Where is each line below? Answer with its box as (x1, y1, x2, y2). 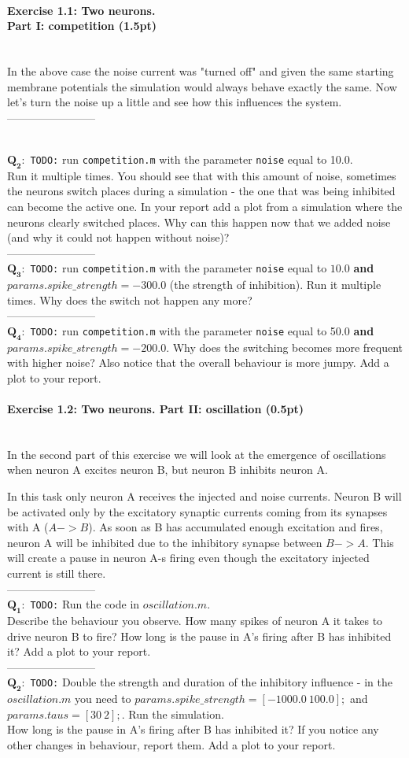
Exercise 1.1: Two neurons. (7, 2, 156, 18)
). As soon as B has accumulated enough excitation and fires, (88, 519, 383, 535)
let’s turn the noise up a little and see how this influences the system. (7, 94, 342, 110)
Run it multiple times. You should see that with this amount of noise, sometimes (7, 167, 396, 183)
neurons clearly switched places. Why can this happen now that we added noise (7, 213, 391, 230)
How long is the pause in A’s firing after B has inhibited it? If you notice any (7, 721, 379, 738)
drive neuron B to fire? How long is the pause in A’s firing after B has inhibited (7, 627, 392, 644)
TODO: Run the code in (30, 596, 140, 612)
